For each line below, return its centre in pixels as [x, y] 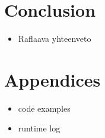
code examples [44, 108]
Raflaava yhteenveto [55, 39]
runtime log [39, 128]
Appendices [52, 79]
